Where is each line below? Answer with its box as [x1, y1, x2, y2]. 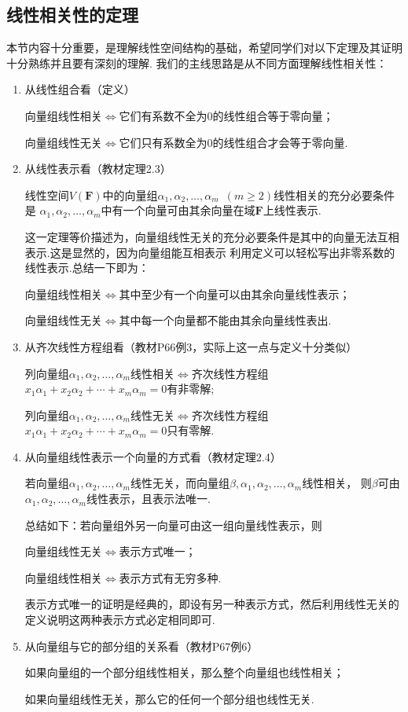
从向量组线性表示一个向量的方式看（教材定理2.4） [24, 448, 281, 464]
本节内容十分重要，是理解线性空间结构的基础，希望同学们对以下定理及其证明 [6, 39, 402, 56]
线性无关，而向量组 [130, 475, 230, 491]
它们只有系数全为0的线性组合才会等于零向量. [119, 134, 348, 150]
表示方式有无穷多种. [119, 569, 222, 585]
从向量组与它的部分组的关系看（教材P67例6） [24, 637, 259, 654]
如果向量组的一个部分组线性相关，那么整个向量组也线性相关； [24, 664, 344, 681]
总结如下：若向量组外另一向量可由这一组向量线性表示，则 [24, 516, 322, 533]
